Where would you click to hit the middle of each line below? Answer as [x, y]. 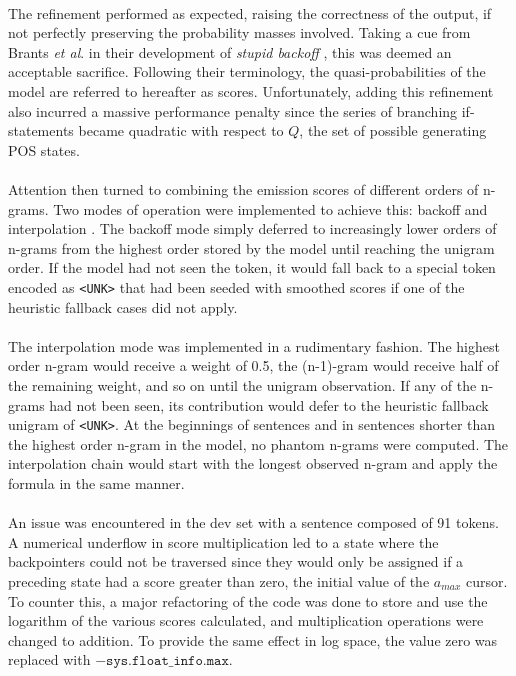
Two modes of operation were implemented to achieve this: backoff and [270, 208]
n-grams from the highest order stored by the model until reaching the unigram [251, 247]
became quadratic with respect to [181, 130]
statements [41, 130]
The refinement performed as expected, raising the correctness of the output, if [250, 12]
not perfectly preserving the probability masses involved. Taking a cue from [239, 32]
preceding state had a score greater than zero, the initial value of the [219, 580]
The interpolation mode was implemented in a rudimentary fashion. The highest [254, 345]
